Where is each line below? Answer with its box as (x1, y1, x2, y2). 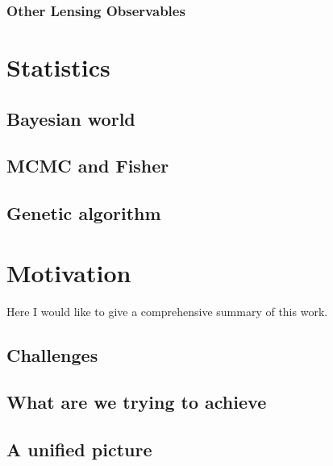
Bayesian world (6, 106, 135, 131)
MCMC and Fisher (6, 153, 169, 178)
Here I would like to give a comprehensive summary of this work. (6, 302, 328, 319)
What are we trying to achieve (6, 389, 267, 414)
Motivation (6, 256, 131, 289)
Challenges (6, 342, 98, 367)
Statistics (6, 51, 110, 84)
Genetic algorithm (6, 201, 161, 226)
